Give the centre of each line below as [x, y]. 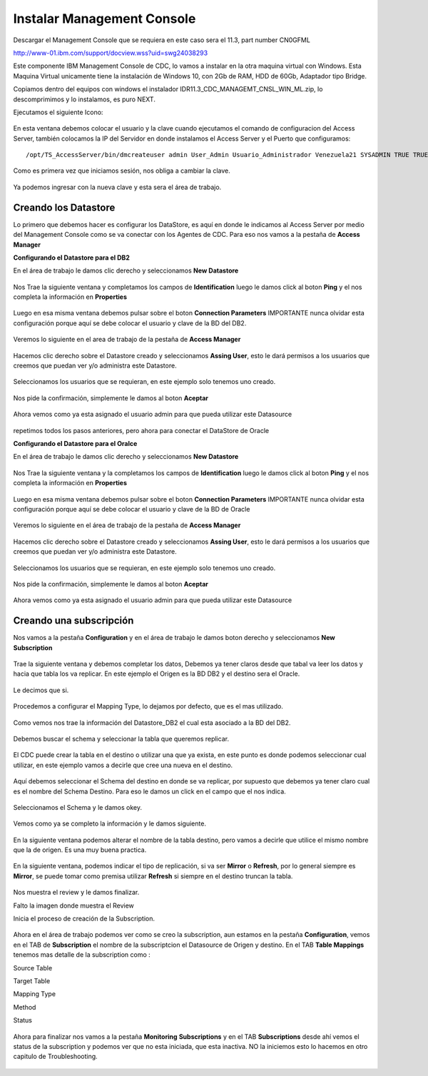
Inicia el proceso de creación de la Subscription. [84, 919]
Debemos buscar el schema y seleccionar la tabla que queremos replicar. [121, 739]
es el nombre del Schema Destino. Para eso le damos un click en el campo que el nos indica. [150, 791]
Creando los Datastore [64, 207]
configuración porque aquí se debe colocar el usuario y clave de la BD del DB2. [130, 323]
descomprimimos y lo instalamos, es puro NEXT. [85, 99]
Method [25, 1007]
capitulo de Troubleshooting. [55, 1057]
